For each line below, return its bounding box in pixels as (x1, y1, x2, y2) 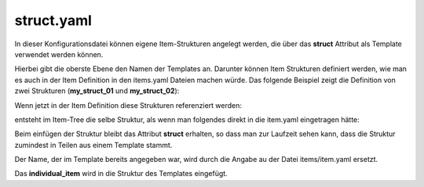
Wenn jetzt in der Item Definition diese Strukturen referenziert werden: (14, 100, 243, 110)
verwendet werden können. (14, 49, 104, 59)
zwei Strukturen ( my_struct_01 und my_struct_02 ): (14, 86, 180, 95)
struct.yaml (14, 12, 92, 29)
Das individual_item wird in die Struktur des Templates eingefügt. (14, 169, 228, 178)
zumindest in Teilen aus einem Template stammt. (14, 140, 173, 149)
